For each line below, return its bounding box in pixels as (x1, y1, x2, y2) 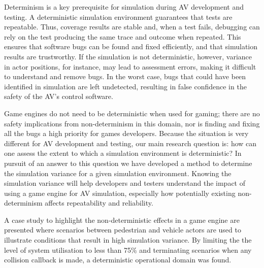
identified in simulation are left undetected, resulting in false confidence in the (4, 81, 247, 91)
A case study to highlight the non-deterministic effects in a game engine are (4, 214, 240, 225)
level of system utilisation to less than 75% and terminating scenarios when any (4, 244, 252, 255)
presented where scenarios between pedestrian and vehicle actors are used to (4, 224, 241, 235)
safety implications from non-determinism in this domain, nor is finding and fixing (4, 118, 260, 128)
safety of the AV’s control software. (4, 91, 113, 102)
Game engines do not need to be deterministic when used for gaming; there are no (4, 108, 260, 118)
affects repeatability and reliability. (45, 197, 153, 208)
